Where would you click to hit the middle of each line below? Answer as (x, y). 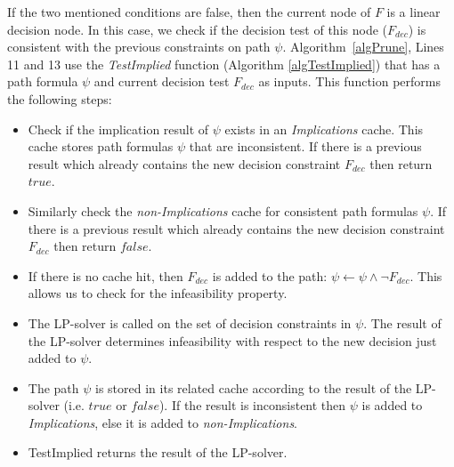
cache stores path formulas (101, 146)
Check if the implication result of (118, 129)
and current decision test (162, 81)
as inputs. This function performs (350, 81)
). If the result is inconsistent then (252, 405)
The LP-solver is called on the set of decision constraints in (190, 322)
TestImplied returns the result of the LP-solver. (158, 452)
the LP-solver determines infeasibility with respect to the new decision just (232, 340)
